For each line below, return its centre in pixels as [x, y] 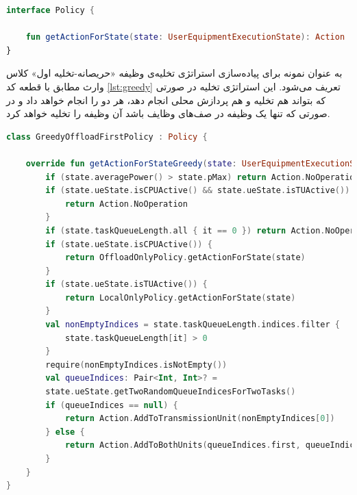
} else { [65, 432]
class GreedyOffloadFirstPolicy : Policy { [107, 137]
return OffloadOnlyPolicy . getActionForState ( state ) [185, 258]
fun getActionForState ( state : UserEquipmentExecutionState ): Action [185, 37]
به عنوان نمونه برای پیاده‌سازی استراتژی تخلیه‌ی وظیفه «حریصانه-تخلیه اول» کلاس [174, 73]
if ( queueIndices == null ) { [112, 405]
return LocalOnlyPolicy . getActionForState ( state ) [180, 297]
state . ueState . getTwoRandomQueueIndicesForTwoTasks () [171, 392]
